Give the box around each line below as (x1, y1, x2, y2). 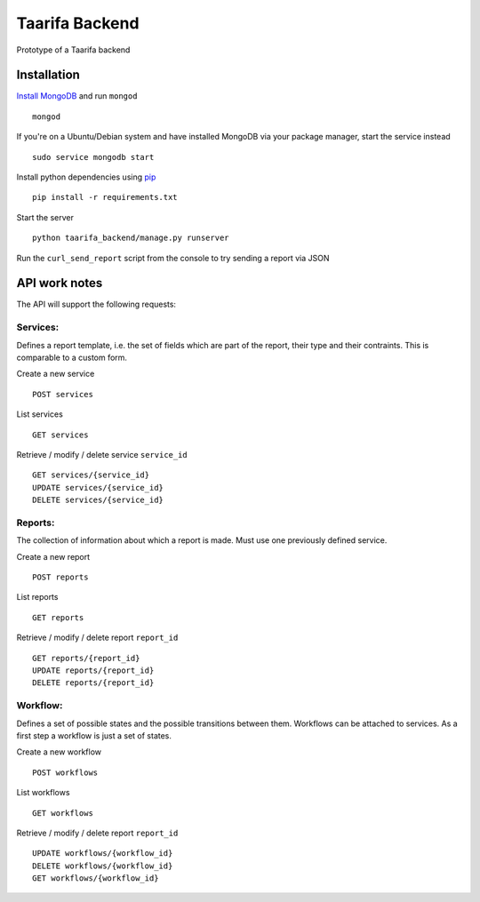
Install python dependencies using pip (16, 172, 156, 182)
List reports (16, 592, 59, 603)
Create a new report (16, 551, 91, 562)
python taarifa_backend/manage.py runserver (32, 233, 230, 243)
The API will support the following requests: (16, 299, 177, 310)
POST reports (32, 572, 89, 582)
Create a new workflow (16, 746, 102, 757)
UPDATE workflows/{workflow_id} (32, 849, 173, 858)
